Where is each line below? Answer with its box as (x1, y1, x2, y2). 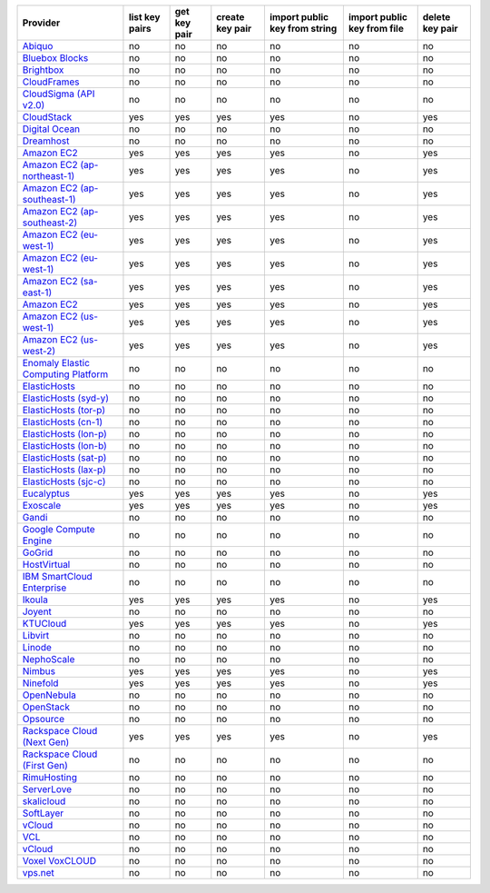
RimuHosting (22, 771, 77, 783)
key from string (269, 23, 338, 35)
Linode (22, 641, 52, 653)
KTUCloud (22, 618, 67, 630)
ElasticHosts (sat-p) (22, 451, 107, 463)
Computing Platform (22, 368, 109, 381)
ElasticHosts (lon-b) (22, 440, 108, 451)
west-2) (22, 345, 56, 357)
